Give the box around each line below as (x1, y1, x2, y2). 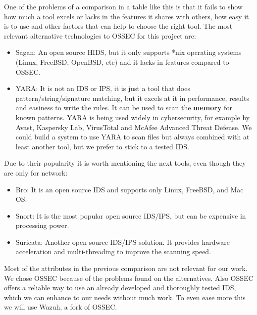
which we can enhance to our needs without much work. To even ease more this (4, 292, 246, 302)
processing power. (15, 220, 69, 230)
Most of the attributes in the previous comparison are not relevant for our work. (4, 263, 248, 273)
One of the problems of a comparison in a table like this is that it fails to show (4, 1, 243, 11)
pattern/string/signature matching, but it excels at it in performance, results (15, 92, 249, 103)
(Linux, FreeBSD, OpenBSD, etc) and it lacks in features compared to (15, 56, 229, 67)
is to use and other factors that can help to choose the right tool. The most (4, 21, 233, 31)
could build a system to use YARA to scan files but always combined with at (15, 132, 250, 142)
